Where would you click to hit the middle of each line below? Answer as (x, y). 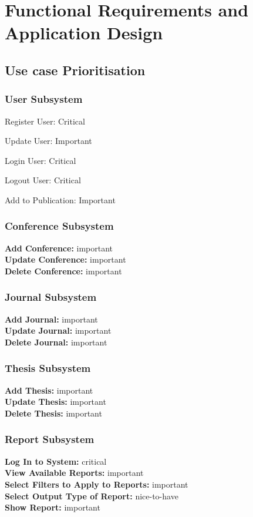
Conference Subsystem (59, 226)
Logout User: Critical (43, 180)
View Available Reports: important (74, 473)
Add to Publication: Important (60, 199)
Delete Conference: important (63, 271)
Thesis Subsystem (48, 368)
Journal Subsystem (51, 297)
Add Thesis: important (49, 390)
